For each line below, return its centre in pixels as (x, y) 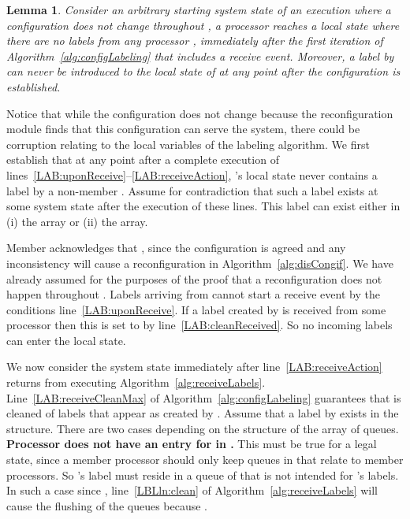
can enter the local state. (66, 340)
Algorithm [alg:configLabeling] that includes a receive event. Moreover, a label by (200, 56)
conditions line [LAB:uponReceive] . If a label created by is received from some (196, 309)
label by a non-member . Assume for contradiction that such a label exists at (192, 190)
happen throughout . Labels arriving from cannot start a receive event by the (193, 294)
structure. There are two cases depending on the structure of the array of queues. (203, 428)
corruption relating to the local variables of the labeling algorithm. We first (188, 144)
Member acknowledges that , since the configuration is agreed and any (176, 248)
